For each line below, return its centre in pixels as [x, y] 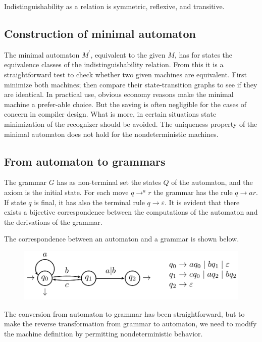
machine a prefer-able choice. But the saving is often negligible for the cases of [125, 104]
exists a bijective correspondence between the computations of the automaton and [131, 212]
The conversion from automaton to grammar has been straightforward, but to [124, 313]
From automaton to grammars [85, 161]
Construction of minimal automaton [100, 33]
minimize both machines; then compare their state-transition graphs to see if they [131, 84]
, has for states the [203, 54]
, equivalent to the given [128, 54]
